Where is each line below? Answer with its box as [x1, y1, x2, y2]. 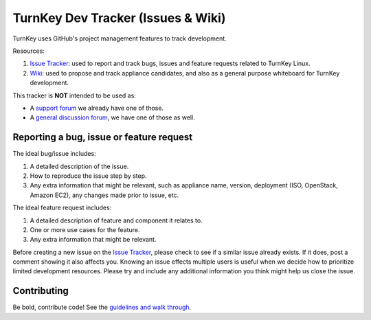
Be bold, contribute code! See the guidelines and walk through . [12, 303, 192, 312]
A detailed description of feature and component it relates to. [30, 216, 203, 225]
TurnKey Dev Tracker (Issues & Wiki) [12, 10, 226, 25]
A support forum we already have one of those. [30, 104, 164, 112]
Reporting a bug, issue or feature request [12, 131, 193, 144]
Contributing [12, 285, 69, 297]
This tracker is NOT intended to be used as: [12, 91, 137, 100]
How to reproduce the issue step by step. [30, 172, 147, 180]
